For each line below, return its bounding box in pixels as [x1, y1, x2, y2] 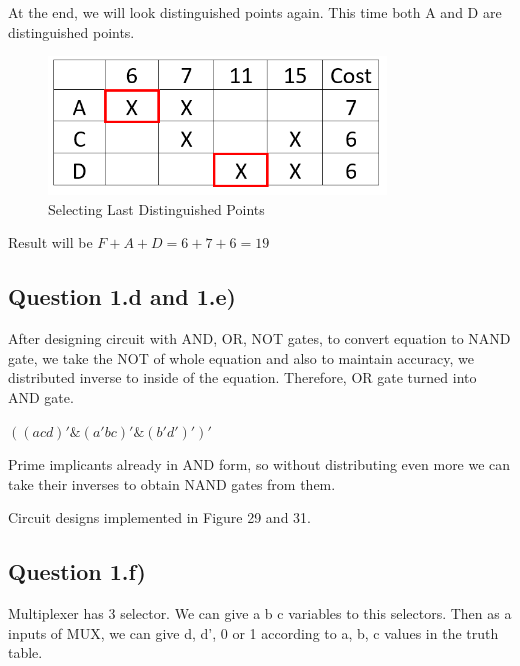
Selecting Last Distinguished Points [48, 198, 265, 219]
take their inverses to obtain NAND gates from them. [8, 473, 336, 494]
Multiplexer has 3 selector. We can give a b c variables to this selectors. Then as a [8, 603, 512, 624]
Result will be [8, 232, 93, 253]
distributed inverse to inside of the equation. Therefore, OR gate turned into [8, 367, 477, 388]
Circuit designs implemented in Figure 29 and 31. [8, 507, 311, 528]
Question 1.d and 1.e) [8, 281, 236, 312]
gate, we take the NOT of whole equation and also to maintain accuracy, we [8, 347, 474, 368]
